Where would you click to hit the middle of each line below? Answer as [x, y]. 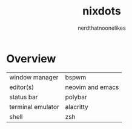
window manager [34, 77]
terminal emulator [34, 107]
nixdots [102, 11]
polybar [76, 97]
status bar [24, 97]
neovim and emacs [92, 87]
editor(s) [22, 87]
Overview [31, 58]
